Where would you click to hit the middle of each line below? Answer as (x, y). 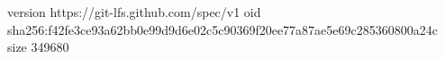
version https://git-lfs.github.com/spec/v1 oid (134, 12)
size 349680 (38, 47)
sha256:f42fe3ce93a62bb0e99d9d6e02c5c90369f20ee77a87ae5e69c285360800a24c (222, 29)
